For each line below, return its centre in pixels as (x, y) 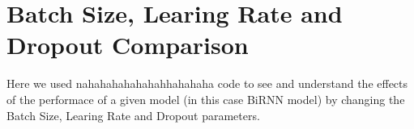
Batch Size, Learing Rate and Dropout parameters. (133, 115)
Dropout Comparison (128, 45)
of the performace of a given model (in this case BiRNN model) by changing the (206, 99)
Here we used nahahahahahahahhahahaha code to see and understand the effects (207, 83)
